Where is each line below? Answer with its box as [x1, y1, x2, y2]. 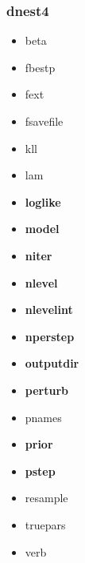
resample [25, 489, 68, 506]
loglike [25, 193, 61, 210]
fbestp [25, 58, 56, 75]
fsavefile [25, 113, 64, 129]
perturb [25, 381, 68, 398]
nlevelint [25, 301, 73, 318]
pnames [25, 408, 62, 425]
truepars [25, 516, 66, 533]
